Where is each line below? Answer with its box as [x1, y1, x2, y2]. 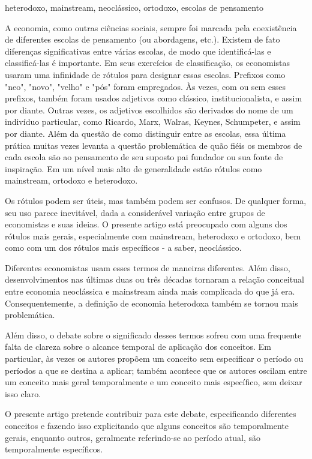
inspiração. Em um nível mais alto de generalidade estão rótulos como [5, 162, 262, 175]
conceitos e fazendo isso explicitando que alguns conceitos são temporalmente [5, 419, 289, 431]
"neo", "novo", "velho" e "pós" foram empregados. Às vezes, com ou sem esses [5, 80, 286, 92]
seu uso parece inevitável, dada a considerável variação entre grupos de [5, 206, 265, 218]
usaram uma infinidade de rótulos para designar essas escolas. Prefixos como [5, 68, 286, 80]
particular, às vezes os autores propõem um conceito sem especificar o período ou [5, 352, 304, 365]
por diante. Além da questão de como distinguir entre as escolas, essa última [5, 127, 286, 139]
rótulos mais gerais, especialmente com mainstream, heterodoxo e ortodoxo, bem [5, 229, 301, 242]
